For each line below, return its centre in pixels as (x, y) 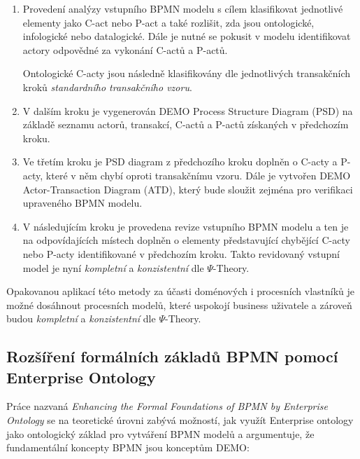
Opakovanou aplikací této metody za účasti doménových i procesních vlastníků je (181, 291)
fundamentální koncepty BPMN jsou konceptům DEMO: (128, 447)
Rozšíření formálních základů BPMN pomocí (172, 356)
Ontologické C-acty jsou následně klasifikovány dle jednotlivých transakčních (186, 73)
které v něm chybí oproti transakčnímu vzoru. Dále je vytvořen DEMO (198, 175)
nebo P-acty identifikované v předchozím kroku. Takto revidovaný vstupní (181, 253)
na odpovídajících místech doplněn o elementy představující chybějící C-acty (186, 240)
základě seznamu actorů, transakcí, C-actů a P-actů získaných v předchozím (186, 124)
